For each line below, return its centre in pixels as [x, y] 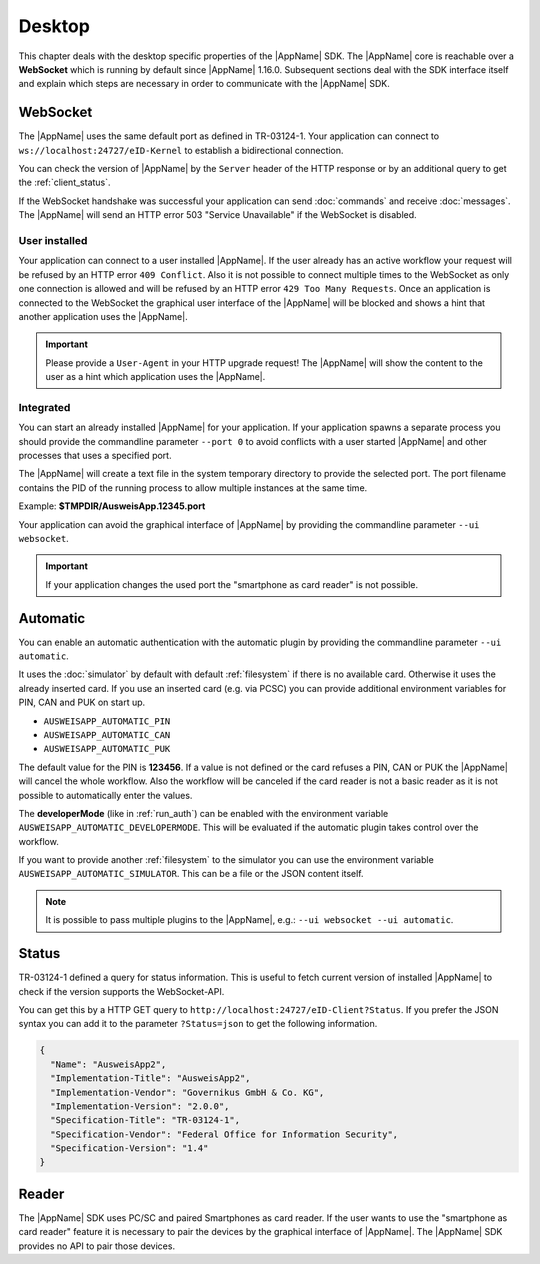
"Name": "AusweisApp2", [108, 1064]
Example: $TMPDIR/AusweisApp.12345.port [112, 506]
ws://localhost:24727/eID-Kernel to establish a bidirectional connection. [181, 150]
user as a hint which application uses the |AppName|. [155, 377]
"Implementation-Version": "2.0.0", [140, 1106]
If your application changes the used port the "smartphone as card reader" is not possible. [232, 584]
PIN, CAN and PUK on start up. [82, 702]
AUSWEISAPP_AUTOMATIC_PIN [107, 721]
